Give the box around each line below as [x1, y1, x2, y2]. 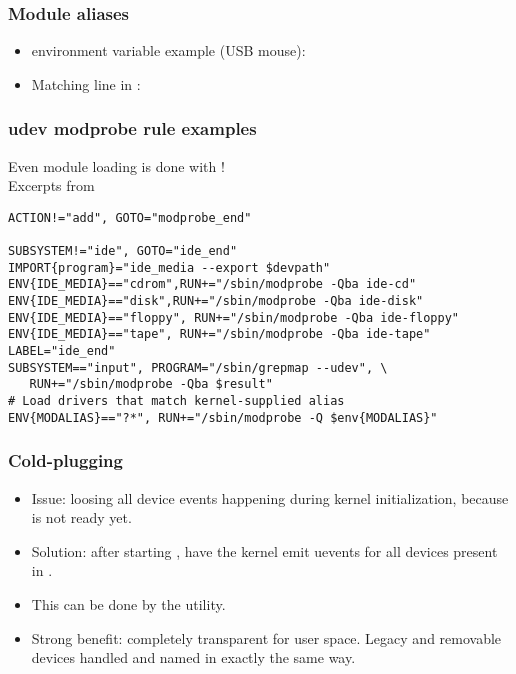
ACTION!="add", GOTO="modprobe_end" [8, 210, 252, 225]
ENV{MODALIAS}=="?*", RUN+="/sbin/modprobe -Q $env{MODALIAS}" [8, 410, 438, 425]
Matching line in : [31, 73, 141, 94]
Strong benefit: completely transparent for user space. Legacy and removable [31, 627, 502, 648]
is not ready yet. [31, 507, 132, 528]
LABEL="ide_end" [8, 344, 116, 359]
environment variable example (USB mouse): [31, 40, 306, 61]
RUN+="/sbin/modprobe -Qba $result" [29, 377, 273, 392]
